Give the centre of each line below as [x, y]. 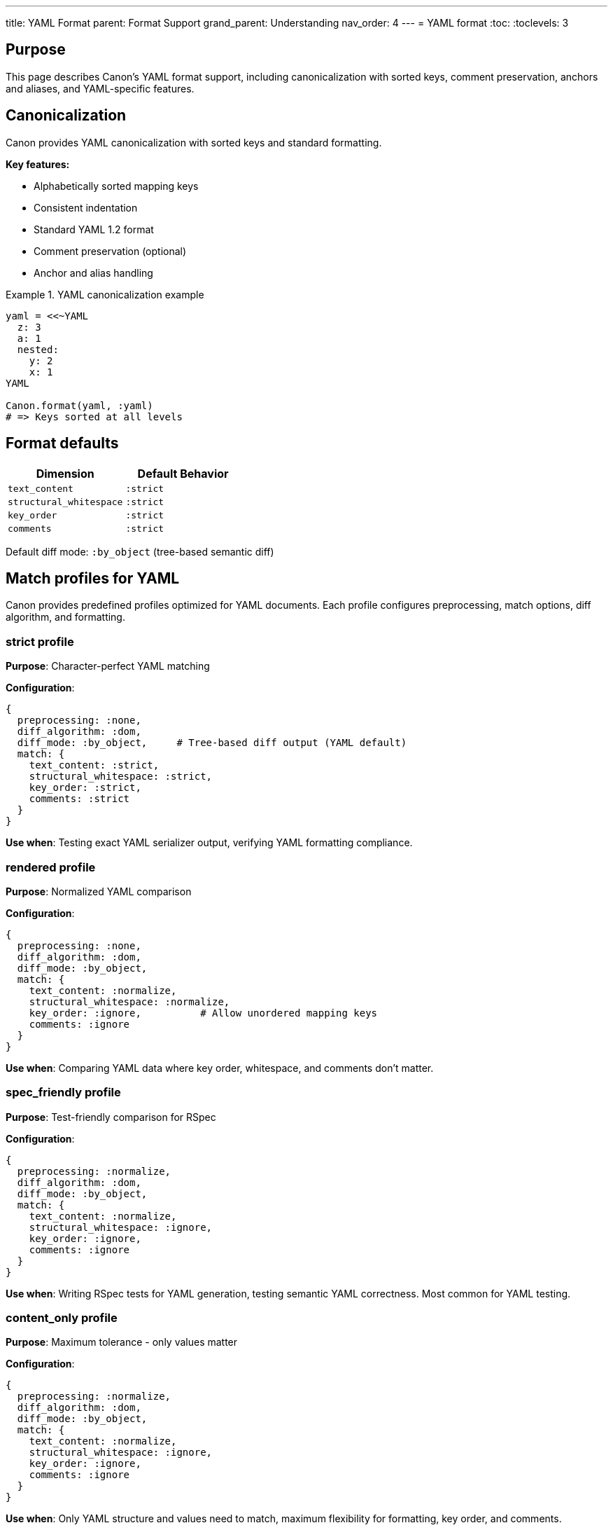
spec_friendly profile [63, 1093]
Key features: [38, 164]
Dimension [65, 473]
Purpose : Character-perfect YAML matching [108, 666]
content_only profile [62, 1318]
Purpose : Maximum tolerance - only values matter [122, 1342]
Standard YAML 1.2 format [94, 229]
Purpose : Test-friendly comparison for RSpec [111, 1117]
